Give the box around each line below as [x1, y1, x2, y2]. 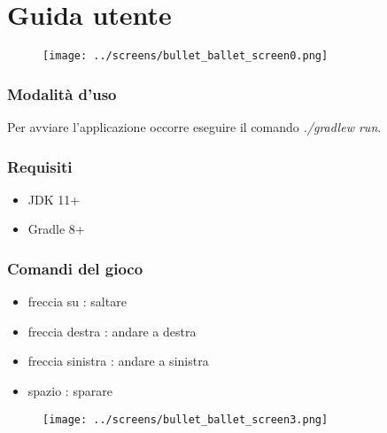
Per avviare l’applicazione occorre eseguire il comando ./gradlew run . [7, 118, 382, 135]
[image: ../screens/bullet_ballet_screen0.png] [43, 50, 329, 63]
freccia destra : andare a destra [27, 321, 197, 340]
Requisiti [7, 155, 73, 177]
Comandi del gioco [7, 257, 143, 279]
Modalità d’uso [7, 82, 117, 104]
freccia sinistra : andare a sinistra [27, 352, 209, 370]
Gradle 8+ [27, 220, 85, 238]
